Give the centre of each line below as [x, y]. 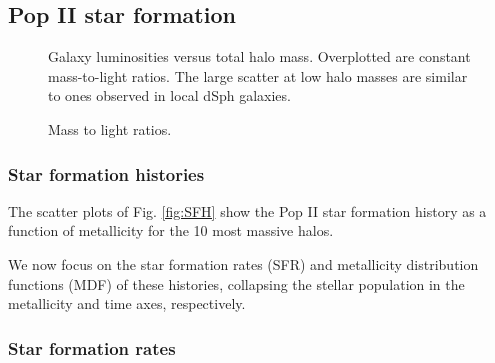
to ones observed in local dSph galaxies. [169, 95]
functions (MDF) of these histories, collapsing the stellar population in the [236, 283]
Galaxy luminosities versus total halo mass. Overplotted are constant [259, 56]
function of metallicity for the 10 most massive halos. [171, 230]
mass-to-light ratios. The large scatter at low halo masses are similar [258, 75]
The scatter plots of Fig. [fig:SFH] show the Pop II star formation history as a [247, 210]
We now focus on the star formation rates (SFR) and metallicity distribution [243, 263]
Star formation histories [106, 173]
